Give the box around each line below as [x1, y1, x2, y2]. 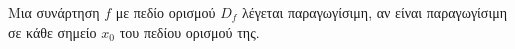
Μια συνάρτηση [8, 2, 100, 22]
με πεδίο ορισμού [115, 2, 216, 22]
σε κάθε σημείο [8, 21, 97, 42]
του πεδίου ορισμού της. [119, 21, 260, 42]
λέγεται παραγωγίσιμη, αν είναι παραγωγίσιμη [242, 2, 507, 22]
